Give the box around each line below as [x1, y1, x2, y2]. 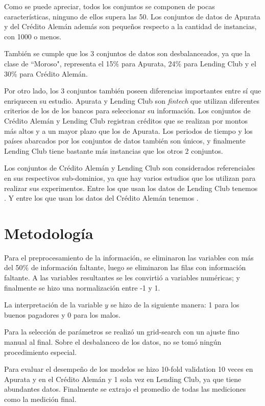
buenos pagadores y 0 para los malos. [4, 309, 121, 320]
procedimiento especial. [4, 346, 77, 357]
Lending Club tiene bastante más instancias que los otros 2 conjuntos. [4, 145, 223, 156]
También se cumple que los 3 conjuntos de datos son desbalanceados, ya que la [4, 48, 250, 59]
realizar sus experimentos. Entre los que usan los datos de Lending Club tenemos [4, 182, 258, 193]
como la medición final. [4, 393, 77, 404]
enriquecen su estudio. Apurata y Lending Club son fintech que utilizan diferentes [4, 95, 260, 106]
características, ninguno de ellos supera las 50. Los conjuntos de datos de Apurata [4, 11, 260, 21]
